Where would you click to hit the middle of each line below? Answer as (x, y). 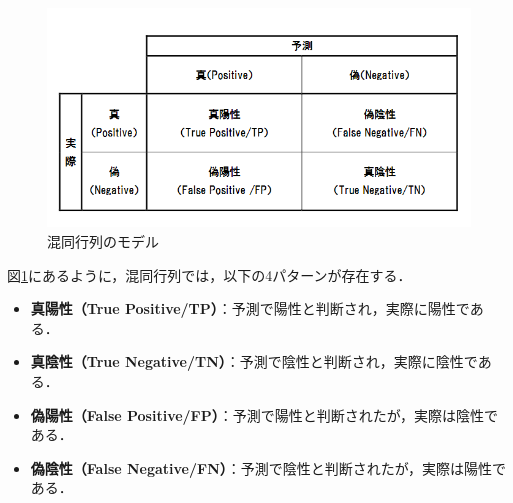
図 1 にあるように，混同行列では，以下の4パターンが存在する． (209, 274)
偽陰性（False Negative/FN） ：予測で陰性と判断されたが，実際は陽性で (268, 467)
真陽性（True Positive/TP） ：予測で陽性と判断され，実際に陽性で (250, 308)
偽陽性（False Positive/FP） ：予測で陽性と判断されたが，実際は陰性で (264, 414)
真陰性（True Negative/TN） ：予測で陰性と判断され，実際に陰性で (254, 361)
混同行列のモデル (103, 240)
